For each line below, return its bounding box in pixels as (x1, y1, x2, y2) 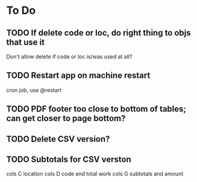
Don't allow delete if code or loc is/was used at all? (6, 53, 133, 60)
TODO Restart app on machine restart (6, 71, 151, 81)
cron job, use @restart (6, 86, 62, 93)
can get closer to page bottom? (6, 113, 126, 124)
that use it (6, 37, 45, 47)
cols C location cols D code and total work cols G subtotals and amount (6, 170, 184, 178)
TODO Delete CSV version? (6, 134, 110, 144)
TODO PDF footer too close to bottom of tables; (6, 104, 187, 115)
